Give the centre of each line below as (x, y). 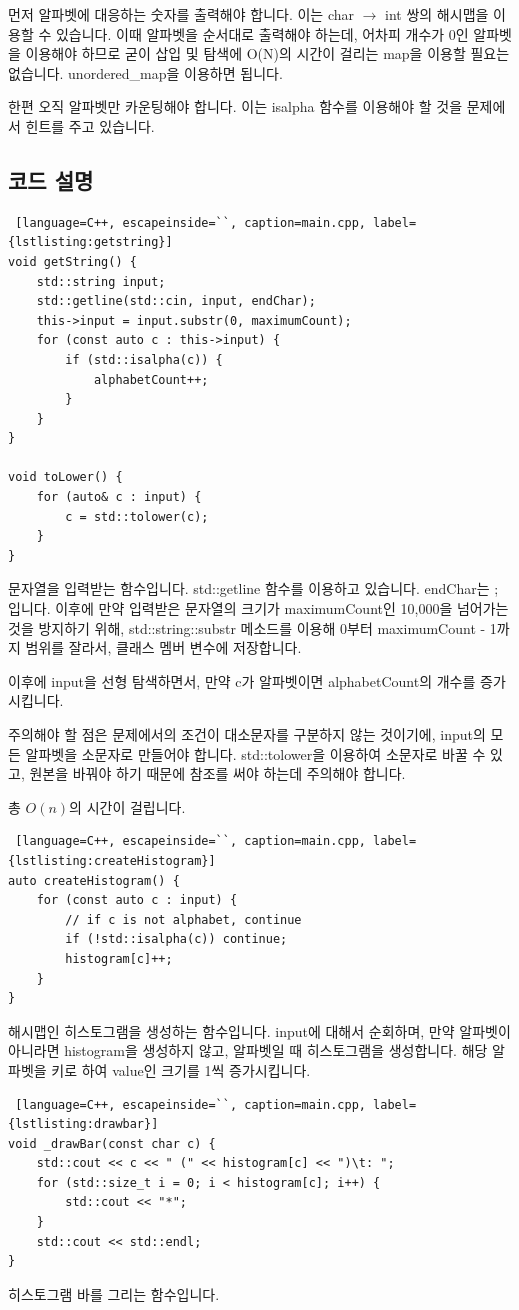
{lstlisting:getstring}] (90, 242)
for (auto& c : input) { (119, 497)
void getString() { (72, 261)
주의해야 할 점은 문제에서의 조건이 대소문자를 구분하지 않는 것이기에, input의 (247, 734)
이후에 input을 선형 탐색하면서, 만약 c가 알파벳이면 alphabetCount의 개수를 (242, 680)
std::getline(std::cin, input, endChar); (176, 301)
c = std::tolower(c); (137, 516)
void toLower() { (65, 477)
